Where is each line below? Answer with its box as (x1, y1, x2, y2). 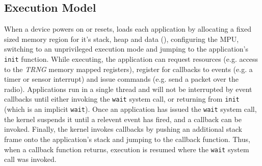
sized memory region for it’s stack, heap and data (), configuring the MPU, (4, 33, 239, 44)
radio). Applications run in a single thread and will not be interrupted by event (4, 83, 252, 94)
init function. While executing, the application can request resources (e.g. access (4, 53, 258, 64)
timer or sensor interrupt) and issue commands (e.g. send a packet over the (4, 74, 239, 84)
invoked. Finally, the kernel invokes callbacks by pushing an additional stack (4, 124, 242, 134)
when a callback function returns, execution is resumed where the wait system (4, 144, 249, 154)
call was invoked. (4, 154, 57, 164)
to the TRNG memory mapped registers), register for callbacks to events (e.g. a (4, 63, 253, 74)
